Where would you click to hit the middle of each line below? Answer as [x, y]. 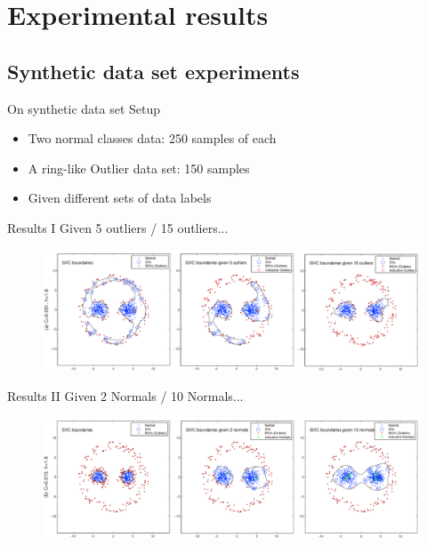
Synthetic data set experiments [153, 71]
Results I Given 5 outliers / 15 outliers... [118, 227]
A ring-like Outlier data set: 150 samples [139, 168]
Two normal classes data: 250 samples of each [152, 138]
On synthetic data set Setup [84, 108]
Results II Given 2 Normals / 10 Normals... [125, 395]
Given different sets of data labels [120, 198]
